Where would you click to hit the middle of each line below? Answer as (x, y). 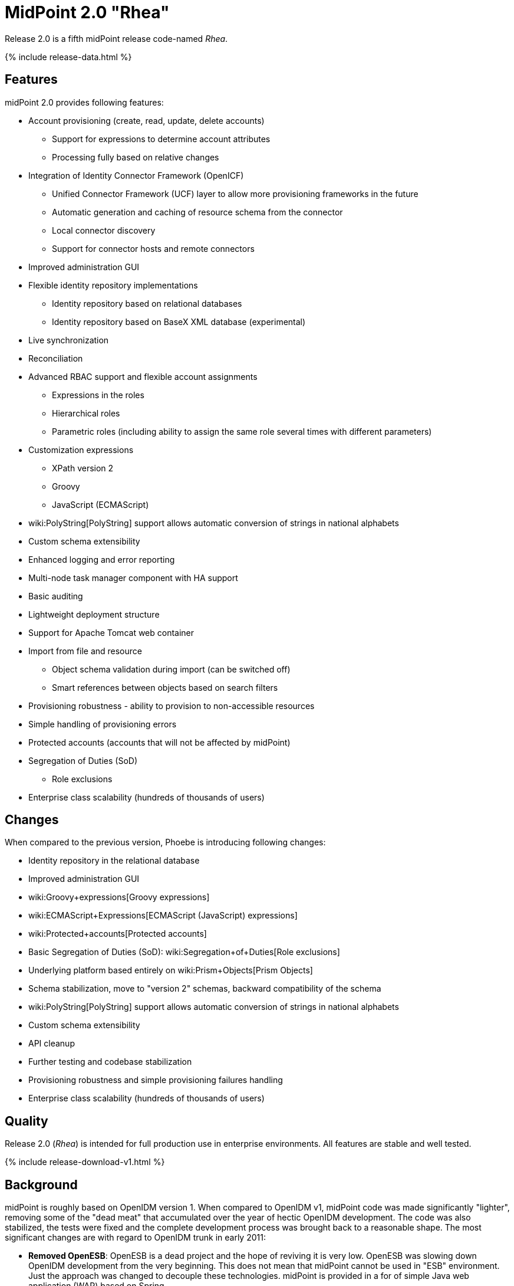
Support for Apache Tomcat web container (111, 632)
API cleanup (52, 1044)
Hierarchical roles (86, 413)
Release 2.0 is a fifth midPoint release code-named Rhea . (116, 38)
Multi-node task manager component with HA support (133, 578)
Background (41, 1185)
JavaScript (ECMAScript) (101, 504)
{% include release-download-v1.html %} (85, 1162)
